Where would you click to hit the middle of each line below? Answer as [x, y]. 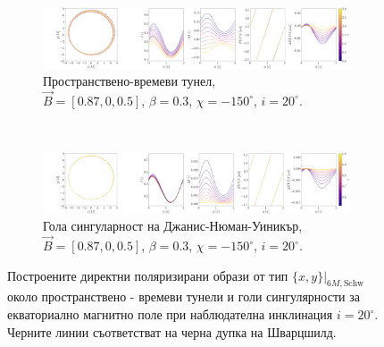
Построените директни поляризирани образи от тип [148, 275]
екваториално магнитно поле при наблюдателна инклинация [170, 314]
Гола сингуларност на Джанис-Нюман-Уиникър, [173, 226]
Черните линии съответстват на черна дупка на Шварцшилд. [172, 331]
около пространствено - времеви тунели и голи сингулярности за [184, 296]
